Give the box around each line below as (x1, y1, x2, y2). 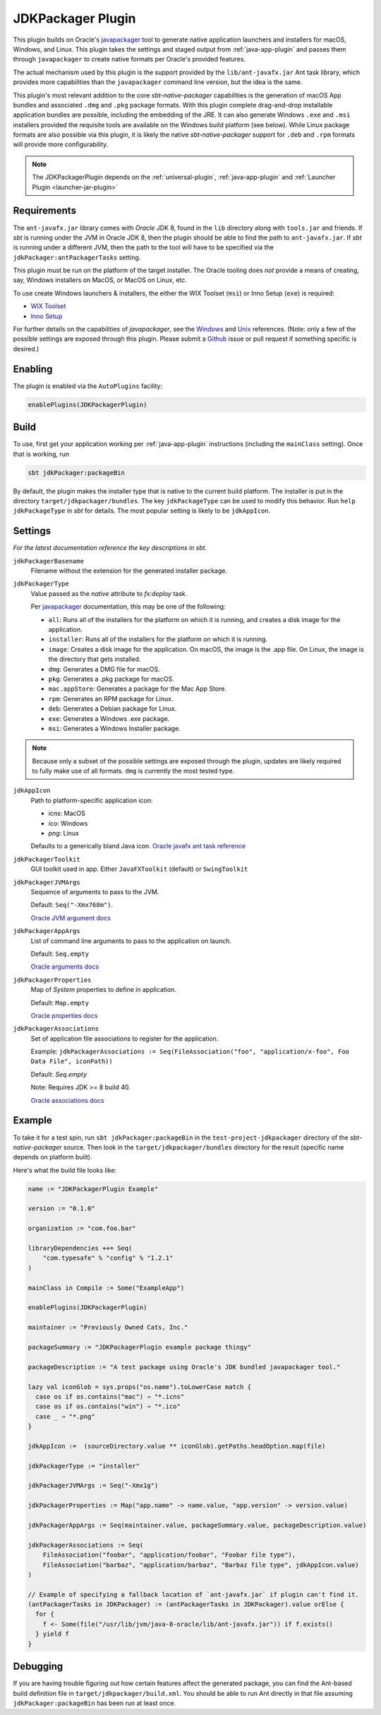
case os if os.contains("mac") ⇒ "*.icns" (35, 1393, 185, 1400)
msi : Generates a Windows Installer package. (48, 724, 181, 732)
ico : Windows (48, 819, 88, 827)
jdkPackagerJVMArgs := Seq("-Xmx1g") (28, 1482, 159, 1489)
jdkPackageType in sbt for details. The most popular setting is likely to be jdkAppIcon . (13, 506, 271, 515)
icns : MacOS (48, 809, 86, 818)
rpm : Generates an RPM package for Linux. (48, 694, 174, 703)
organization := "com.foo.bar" (28, 1224, 137, 1233)
